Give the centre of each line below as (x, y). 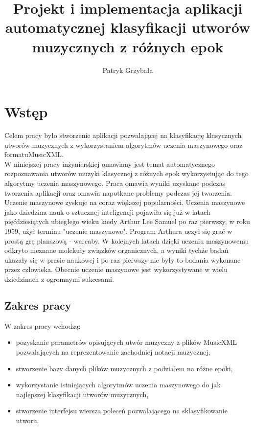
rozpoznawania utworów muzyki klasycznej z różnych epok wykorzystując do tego (127, 173)
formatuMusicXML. (34, 154)
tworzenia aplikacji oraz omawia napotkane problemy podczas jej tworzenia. (118, 192)
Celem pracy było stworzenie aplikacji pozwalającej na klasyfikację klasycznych (123, 135)
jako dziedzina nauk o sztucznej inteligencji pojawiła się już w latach (107, 212)
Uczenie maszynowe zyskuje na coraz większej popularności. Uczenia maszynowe (125, 202)
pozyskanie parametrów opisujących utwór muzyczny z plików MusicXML (127, 342)
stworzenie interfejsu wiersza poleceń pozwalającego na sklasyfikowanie (122, 411)
